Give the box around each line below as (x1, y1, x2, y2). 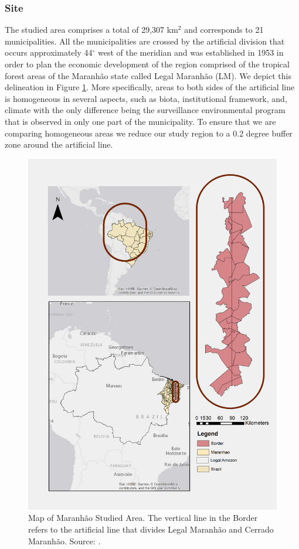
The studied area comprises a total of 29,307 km (5, 23, 178, 36)
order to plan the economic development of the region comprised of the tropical (5, 58, 290, 70)
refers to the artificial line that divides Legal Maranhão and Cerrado (28, 523, 274, 536)
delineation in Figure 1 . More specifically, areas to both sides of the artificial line (5, 81, 295, 93)
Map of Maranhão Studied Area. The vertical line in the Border (28, 512, 258, 524)
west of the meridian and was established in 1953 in (97, 46, 284, 59)
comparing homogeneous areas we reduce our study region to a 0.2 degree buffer (5, 127, 293, 139)
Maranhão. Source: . (28, 534, 101, 547)
